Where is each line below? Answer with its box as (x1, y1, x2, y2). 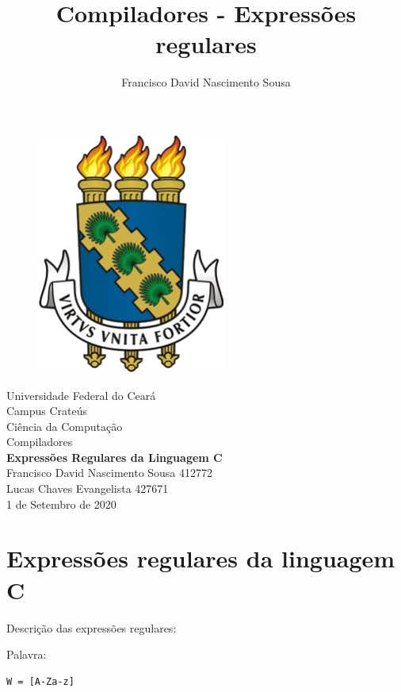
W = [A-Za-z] (6, 675, 74, 687)
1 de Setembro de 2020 (6, 495, 116, 512)
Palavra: (6, 646, 47, 663)
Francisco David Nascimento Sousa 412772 (6, 464, 213, 481)
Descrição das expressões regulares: (6, 619, 177, 636)
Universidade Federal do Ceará (6, 386, 156, 403)
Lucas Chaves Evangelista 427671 (6, 480, 169, 497)
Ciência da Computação (6, 417, 123, 434)
